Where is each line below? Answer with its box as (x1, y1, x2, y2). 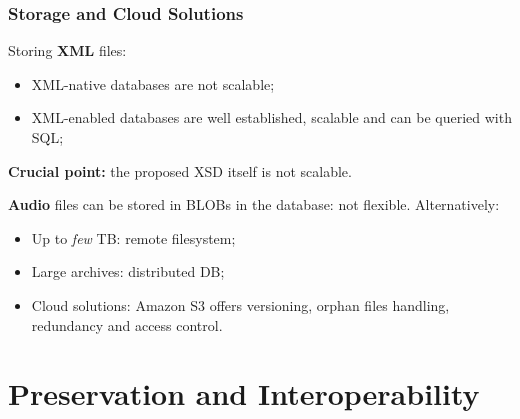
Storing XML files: (8, 40, 127, 61)
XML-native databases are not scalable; (31, 73, 275, 94)
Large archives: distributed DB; (31, 261, 225, 282)
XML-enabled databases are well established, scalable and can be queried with (31, 107, 512, 128)
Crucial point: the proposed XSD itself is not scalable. (8, 160, 352, 181)
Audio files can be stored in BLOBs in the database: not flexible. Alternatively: (8, 194, 500, 215)
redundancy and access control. (31, 314, 223, 335)
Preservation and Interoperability (8, 373, 480, 414)
